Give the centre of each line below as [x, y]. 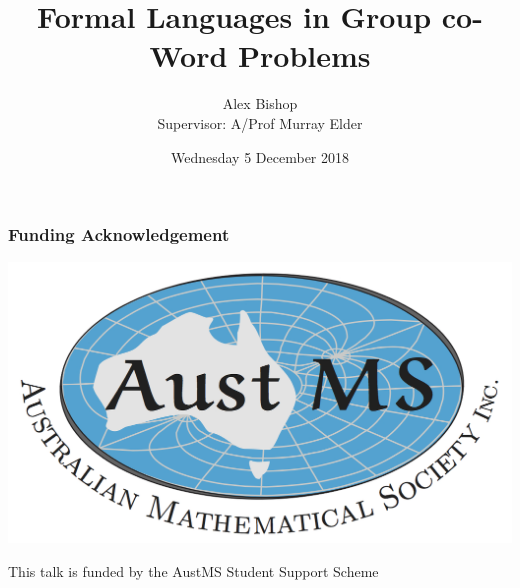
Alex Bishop [260, 103]
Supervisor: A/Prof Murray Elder [260, 122]
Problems [304, 55]
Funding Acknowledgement [119, 234]
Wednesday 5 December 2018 [259, 156]
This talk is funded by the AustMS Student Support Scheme [193, 571]
